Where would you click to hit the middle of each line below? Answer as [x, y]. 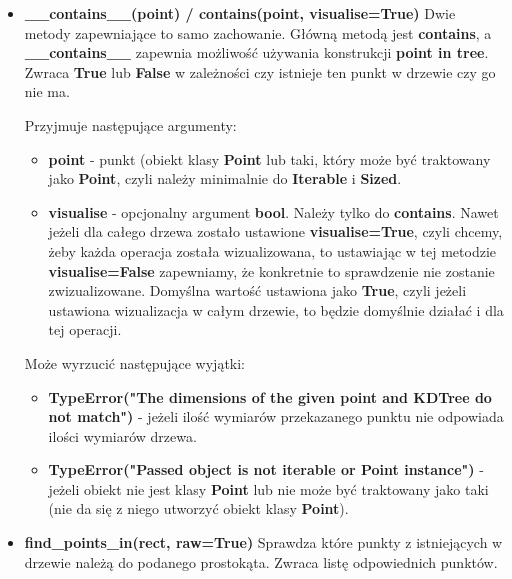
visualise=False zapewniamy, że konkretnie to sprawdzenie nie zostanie [271, 270]
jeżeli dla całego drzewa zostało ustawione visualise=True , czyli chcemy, [275, 231]
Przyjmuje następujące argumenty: [130, 124]
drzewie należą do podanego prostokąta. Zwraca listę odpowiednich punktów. [261, 561]
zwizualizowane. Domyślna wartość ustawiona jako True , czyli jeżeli [257, 290]
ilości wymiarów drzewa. [122, 435]
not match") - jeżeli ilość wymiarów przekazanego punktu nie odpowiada [276, 416]
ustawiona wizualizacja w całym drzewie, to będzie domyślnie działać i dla [276, 309]
